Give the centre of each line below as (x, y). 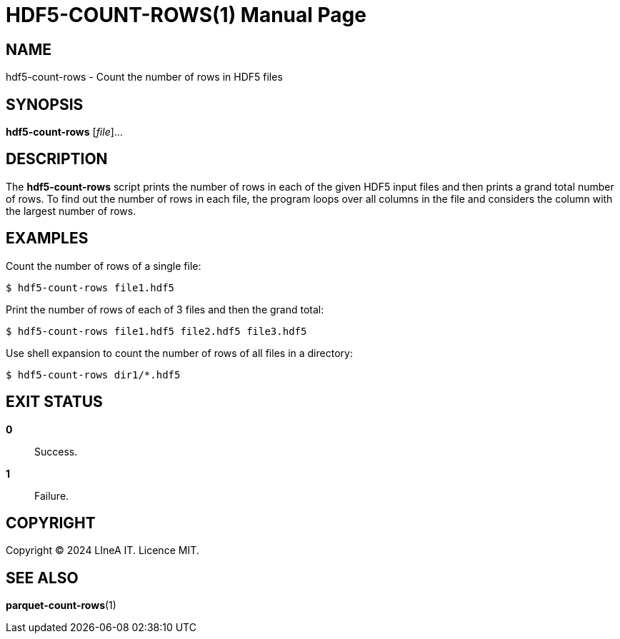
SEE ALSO (42, 578)
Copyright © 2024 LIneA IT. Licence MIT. (102, 550)
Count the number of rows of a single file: (104, 266)
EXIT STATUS (54, 402)
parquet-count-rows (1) (61, 605)
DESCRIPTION (57, 159)
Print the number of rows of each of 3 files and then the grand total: (165, 309)
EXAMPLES (47, 238)
